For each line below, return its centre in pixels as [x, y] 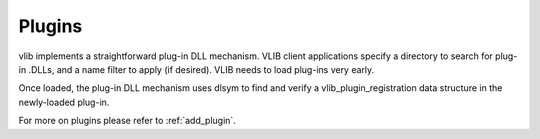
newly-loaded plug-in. [64, 102]
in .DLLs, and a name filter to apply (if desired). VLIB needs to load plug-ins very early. [196, 69]
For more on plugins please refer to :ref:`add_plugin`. [127, 121]
